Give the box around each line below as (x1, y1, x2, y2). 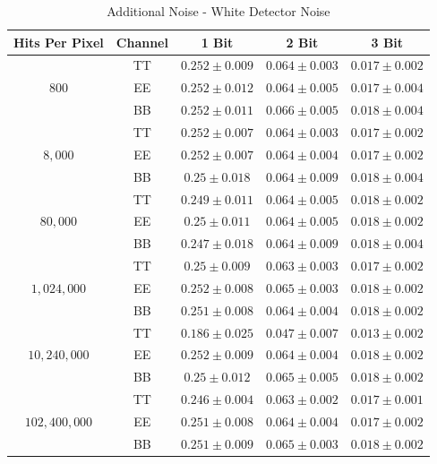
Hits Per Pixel (13, 32, 104, 51)
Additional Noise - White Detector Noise (107, 2, 330, 20)
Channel (116, 32, 168, 51)
